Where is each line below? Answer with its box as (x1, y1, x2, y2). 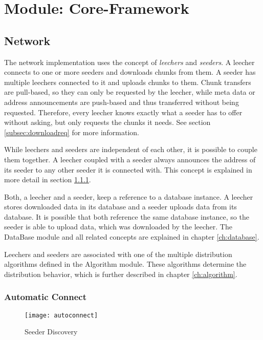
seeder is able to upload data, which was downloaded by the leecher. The (4, 221, 232, 232)
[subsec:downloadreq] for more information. (4, 126, 140, 137)
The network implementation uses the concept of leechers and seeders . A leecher (4, 56, 255, 67)
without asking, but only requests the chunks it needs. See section (4, 117, 211, 128)
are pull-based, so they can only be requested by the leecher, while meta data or (4, 87, 255, 97)
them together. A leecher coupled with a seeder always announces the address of (4, 154, 256, 164)
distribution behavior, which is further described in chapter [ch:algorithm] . (4, 268, 237, 279)
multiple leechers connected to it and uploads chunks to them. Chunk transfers (4, 76, 251, 87)
